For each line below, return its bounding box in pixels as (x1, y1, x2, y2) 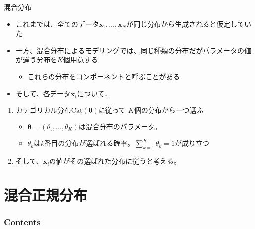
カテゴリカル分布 (15, 105, 71, 115)
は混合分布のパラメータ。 (78, 121, 161, 131)
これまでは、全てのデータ (15, 18, 99, 29)
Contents (4, 216, 41, 228)
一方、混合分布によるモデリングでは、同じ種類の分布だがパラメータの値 (15, 45, 251, 55)
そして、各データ (15, 88, 71, 98)
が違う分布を (15, 55, 57, 65)
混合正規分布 (4, 184, 88, 205)
